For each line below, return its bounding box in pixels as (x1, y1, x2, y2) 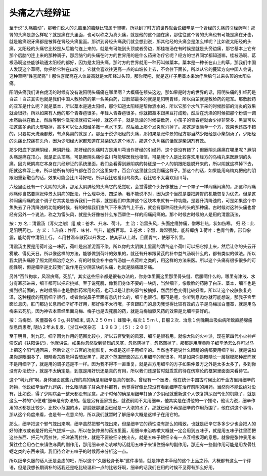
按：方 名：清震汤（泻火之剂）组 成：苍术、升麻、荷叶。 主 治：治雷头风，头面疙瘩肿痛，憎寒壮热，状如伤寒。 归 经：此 (9, 220, 255, 226)
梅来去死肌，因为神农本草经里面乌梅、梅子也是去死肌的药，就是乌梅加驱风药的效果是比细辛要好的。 (9, 308, 213, 314)
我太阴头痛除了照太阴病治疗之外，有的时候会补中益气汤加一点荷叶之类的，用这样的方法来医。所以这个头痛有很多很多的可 (9, 258, 256, 264)
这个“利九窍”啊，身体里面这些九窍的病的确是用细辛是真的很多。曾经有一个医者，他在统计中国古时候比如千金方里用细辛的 (9, 377, 256, 383)
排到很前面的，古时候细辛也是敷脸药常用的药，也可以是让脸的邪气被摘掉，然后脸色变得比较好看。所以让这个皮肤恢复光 (9, 287, 252, 293)
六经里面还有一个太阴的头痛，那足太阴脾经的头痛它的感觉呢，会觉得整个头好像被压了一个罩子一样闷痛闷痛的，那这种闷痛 (9, 184, 256, 190)
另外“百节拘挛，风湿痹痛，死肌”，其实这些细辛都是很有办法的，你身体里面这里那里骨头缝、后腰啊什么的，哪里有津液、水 (9, 273, 256, 279)
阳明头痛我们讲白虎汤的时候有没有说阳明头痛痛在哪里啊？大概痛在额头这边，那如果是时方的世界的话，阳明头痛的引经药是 (9, 89, 256, 95)
